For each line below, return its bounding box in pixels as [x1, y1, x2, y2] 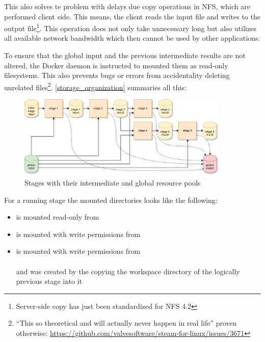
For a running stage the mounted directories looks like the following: [4, 194, 218, 205]
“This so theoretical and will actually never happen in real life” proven [16, 318, 237, 328]
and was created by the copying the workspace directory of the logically [16, 266, 240, 276]
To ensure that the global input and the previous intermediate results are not [4, 50, 246, 61]
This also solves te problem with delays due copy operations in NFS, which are [4, 1, 250, 11]
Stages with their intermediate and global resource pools [24, 177, 201, 188]
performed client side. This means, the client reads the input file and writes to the [4, 11, 260, 21]
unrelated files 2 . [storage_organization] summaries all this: [4, 80, 187, 92]
